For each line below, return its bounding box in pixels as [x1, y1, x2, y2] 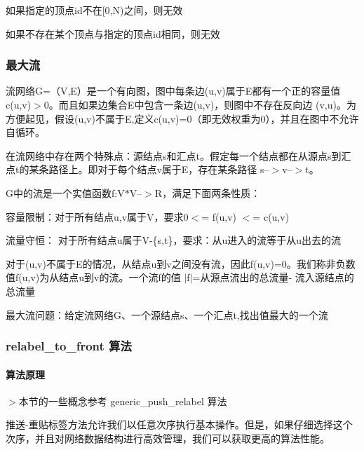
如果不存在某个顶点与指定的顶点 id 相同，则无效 [6, 26, 220, 41]
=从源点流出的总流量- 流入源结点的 [192, 270, 354, 285]
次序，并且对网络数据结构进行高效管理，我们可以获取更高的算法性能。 [6, 430, 330, 445]
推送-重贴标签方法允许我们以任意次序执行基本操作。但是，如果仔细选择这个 [6, 417, 353, 432]
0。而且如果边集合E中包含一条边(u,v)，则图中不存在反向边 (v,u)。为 [43, 97, 356, 111]
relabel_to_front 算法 [6, 337, 132, 355]
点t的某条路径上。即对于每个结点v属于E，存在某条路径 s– [6, 162, 269, 177]
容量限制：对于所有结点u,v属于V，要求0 [6, 209, 189, 224]
